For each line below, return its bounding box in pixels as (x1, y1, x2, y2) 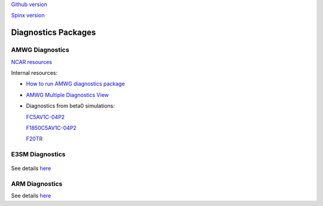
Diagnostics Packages (11, 28, 96, 38)
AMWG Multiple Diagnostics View (26, 91, 109, 98)
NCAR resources (11, 58, 52, 65)
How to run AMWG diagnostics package (26, 80, 125, 87)
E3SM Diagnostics (11, 150, 66, 159)
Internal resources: (11, 69, 58, 76)
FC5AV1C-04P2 (26, 113, 65, 120)
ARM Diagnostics (11, 180, 63, 188)
